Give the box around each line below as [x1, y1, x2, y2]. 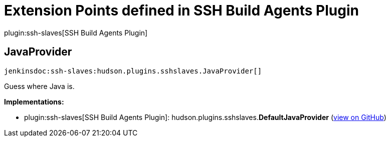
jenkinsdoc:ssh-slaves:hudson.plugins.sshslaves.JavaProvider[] [4, 66, 262, 75]
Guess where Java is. [4, 81, 75, 90]
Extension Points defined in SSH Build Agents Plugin [4, 2, 359, 19]
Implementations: [4, 97, 64, 106]
